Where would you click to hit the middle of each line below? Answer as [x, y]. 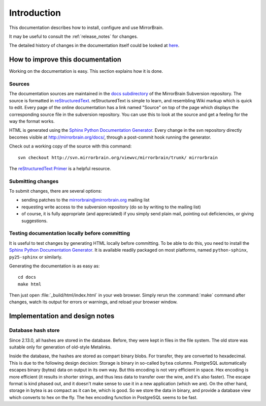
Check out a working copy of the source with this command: [70, 146]
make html [30, 284]
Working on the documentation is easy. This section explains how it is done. [86, 71]
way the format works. [32, 121]
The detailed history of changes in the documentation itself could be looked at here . [94, 45]
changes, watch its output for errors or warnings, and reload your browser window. [93, 302]
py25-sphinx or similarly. [36, 257]
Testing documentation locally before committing [69, 233]
